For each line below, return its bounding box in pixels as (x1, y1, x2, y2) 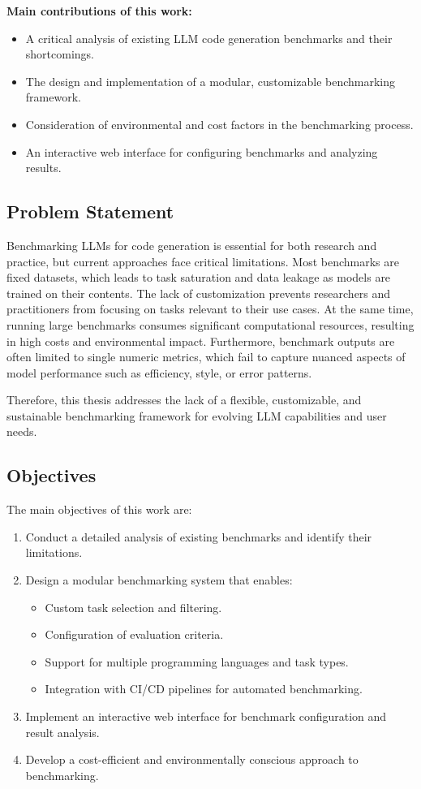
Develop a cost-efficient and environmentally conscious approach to (25, 751, 359, 768)
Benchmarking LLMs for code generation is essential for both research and (6, 236, 377, 253)
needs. (6, 423, 37, 440)
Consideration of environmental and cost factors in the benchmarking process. (25, 115, 414, 132)
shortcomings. (25, 45, 94, 63)
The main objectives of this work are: (6, 501, 192, 518)
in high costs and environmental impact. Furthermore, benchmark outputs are (6, 332, 395, 349)
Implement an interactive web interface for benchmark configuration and (25, 708, 387, 725)
